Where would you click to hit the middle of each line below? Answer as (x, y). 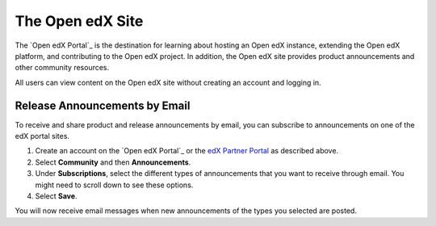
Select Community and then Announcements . (113, 162)
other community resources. (62, 68)
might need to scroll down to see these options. (114, 185)
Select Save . (56, 196)
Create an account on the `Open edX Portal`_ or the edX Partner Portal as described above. (187, 151)
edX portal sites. (42, 136)
